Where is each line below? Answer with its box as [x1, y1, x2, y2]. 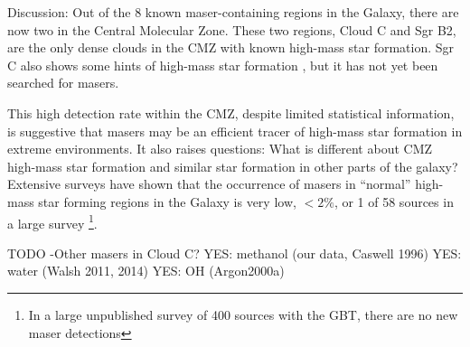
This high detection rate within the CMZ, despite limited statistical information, [7, 103, 455, 122]
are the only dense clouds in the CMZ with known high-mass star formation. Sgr [7, 38, 455, 57]
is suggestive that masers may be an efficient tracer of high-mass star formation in [7, 121, 463, 140]
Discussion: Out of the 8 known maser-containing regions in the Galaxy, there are [7, 3, 459, 21]
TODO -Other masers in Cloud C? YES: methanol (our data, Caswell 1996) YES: [7, 243, 462, 262]
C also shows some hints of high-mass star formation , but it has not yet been [7, 55, 438, 74]
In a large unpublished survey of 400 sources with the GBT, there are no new [28, 305, 458, 324]
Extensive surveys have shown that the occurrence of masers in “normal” [7, 174, 411, 193]
